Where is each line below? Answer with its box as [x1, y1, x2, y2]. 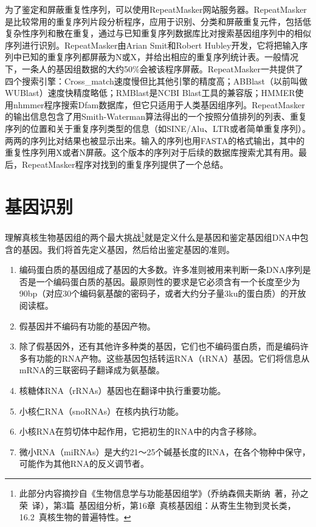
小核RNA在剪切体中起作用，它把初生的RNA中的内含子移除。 [19, 425, 262, 438]
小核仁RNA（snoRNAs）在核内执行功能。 [19, 404, 184, 417]
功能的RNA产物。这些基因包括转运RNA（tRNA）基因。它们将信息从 [36, 351, 310, 364]
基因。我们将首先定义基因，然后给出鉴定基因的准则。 [21, 243, 235, 255]
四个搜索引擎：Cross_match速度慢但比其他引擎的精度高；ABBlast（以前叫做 [5, 74, 308, 87]
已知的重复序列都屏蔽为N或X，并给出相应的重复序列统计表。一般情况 [21, 50, 298, 63]
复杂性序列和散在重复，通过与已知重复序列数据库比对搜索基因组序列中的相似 [5, 27, 311, 40]
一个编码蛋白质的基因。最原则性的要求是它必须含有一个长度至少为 [36, 275, 300, 288]
